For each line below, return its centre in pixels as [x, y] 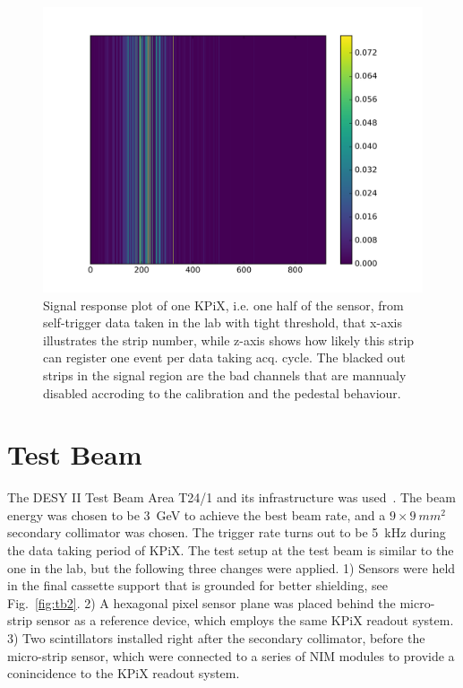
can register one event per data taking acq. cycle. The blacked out [224, 357]
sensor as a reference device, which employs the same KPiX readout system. [245, 620]
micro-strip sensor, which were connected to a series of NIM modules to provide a [231, 655]
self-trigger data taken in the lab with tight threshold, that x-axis [223, 322]
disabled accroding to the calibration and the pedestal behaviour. [222, 392]
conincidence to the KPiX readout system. [124, 673]
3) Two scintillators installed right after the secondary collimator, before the [216, 638]
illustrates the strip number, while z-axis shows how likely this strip [229, 340]
